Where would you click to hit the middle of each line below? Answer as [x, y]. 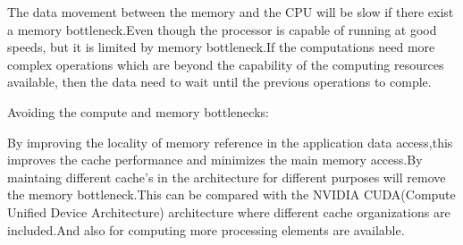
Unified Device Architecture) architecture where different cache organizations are [229, 211]
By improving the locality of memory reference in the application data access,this [230, 142]
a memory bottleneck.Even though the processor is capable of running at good [222, 29]
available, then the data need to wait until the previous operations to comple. [219, 82]
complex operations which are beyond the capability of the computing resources [226, 64]
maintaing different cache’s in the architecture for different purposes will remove [227, 177]
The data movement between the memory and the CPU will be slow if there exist [231, 12]
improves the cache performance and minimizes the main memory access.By [215, 160]
